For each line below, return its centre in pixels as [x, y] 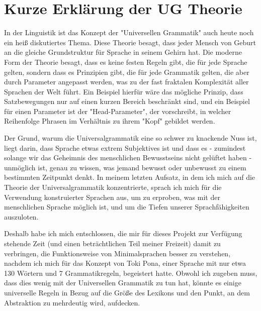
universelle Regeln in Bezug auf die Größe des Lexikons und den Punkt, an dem [127, 292]
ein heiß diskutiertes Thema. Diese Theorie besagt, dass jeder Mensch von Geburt [130, 42]
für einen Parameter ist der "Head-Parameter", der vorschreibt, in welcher [118, 111]
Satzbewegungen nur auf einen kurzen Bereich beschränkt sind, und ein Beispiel [127, 101]
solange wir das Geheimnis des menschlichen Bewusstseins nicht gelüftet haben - [128, 158]
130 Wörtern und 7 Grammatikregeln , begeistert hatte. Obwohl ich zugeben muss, [131, 273]
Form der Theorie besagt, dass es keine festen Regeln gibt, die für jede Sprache [126, 62]
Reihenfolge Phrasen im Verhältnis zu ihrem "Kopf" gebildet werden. [110, 121]
